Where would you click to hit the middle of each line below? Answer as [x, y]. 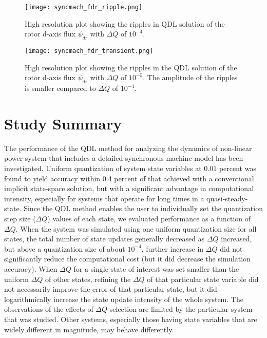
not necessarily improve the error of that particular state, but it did [111, 289]
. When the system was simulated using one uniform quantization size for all [136, 228]
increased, [236, 239]
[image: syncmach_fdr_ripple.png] [84, 7]
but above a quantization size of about [65, 248]
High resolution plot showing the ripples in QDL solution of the [125, 23]
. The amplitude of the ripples [190, 77]
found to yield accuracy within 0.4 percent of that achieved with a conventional [129, 178]
